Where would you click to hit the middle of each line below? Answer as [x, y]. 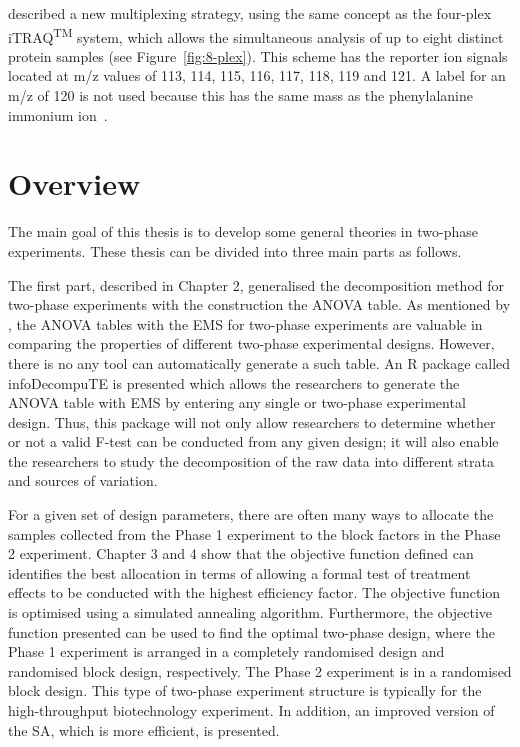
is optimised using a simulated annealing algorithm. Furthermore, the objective [250, 612]
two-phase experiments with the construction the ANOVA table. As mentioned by [259, 304]
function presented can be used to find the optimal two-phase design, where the [251, 631]
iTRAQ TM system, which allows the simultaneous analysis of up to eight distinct [256, 35]
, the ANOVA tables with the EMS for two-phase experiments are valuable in [245, 323]
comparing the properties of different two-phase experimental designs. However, [251, 343]
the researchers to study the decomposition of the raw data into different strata [251, 460]
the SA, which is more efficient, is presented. [144, 729]
